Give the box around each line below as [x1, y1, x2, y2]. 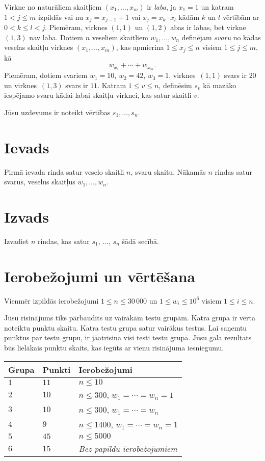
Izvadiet [4, 235, 29, 246]
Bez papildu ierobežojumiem [78, 442, 177, 454]
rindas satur [215, 166, 252, 177]
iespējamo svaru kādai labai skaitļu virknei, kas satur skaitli [4, 90, 192, 100]
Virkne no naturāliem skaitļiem [4, 2, 102, 12]
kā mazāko [203, 79, 236, 90]
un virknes [4, 79, 37, 90]
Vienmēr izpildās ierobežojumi [4, 295, 99, 306]
